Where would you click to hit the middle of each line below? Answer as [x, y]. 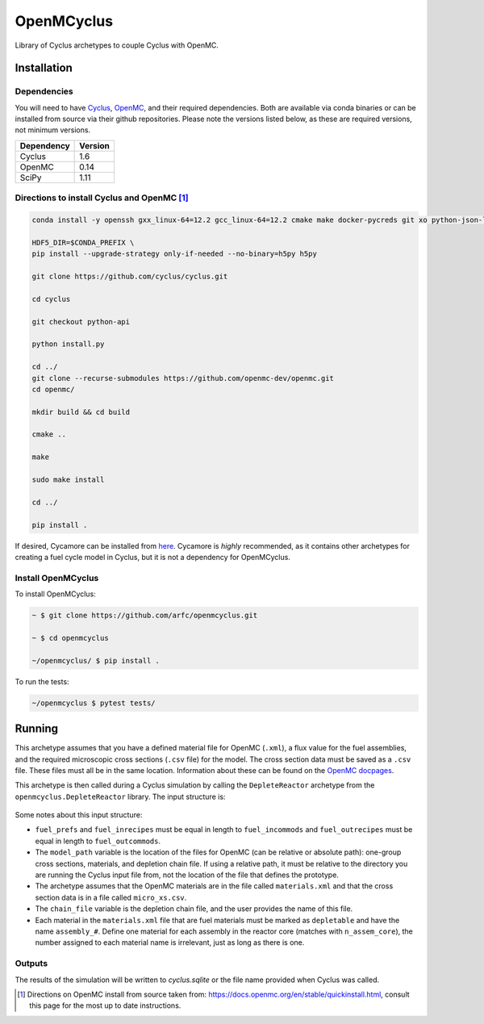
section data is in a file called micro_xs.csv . [111, 897]
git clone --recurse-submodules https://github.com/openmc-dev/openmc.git [183, 378]
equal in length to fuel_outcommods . [98, 841]
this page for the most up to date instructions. [105, 1005]
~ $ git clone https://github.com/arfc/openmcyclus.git [145, 616]
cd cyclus [51, 299]
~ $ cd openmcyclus [70, 638]
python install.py [68, 344]
